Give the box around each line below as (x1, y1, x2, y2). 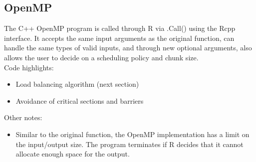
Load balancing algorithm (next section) (15, 79, 139, 89)
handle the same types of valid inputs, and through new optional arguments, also (4, 42, 252, 53)
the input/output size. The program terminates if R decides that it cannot (15, 139, 244, 149)
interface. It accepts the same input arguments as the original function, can (4, 32, 235, 43)
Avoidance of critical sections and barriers (15, 95, 144, 106)
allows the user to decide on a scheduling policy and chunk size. (4, 52, 199, 62)
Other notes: (4, 112, 42, 123)
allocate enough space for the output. (15, 149, 130, 159)
